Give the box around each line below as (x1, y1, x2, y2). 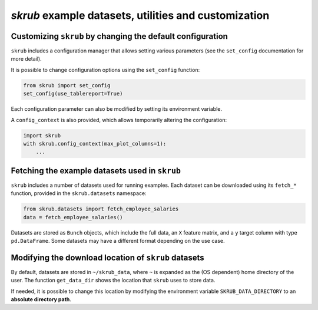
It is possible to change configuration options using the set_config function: (11, 66, 200, 73)
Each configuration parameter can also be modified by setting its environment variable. (11, 105, 223, 113)
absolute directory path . (11, 296, 72, 303)
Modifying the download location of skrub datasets (11, 252, 204, 262)
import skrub (23, 132, 61, 138)
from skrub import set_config (23, 82, 111, 88)
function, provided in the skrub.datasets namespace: (11, 190, 147, 197)
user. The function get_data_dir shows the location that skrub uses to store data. (11, 277, 216, 284)
